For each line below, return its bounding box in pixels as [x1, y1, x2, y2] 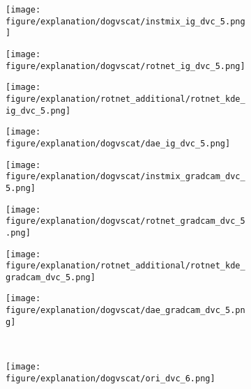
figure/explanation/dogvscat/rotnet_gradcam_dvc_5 [6, 216, 245, 227]
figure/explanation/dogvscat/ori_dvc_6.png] [6, 373, 215, 383]
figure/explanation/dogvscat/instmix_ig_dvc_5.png [6, 16, 245, 26]
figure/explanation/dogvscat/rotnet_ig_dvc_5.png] [6, 61, 245, 71]
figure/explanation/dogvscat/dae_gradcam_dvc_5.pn [6, 305, 245, 316]
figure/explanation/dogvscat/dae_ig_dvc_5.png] [6, 138, 231, 148]
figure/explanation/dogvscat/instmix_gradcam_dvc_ [6, 171, 245, 182]
